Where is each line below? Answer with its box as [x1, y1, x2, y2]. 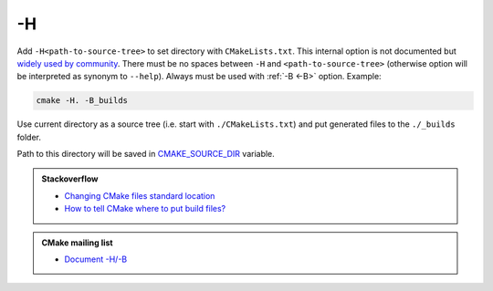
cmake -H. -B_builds [36, 96, 128, 106]
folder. [16, 131, 41, 142]
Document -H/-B [64, 254, 128, 265]
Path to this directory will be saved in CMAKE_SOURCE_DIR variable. [16, 149, 276, 160]
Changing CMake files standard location [64, 190, 215, 201]
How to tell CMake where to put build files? [64, 203, 226, 214]
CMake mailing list [41, 237, 113, 248]
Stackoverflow [41, 173, 99, 184]
